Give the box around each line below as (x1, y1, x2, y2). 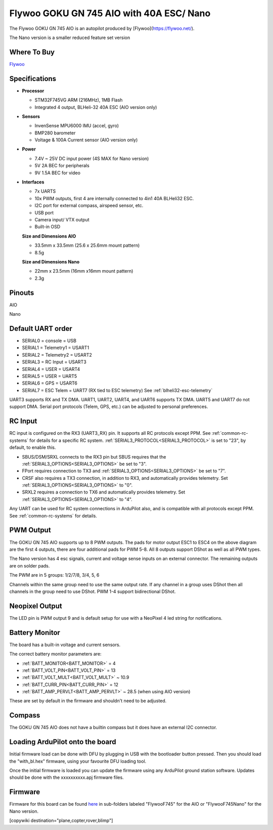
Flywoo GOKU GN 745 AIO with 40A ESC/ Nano (9, 8, 211, 19)
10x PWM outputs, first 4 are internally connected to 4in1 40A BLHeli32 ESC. (34, 195, 194, 201)
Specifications (9, 74, 57, 83)
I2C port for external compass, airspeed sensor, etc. (34, 203, 144, 209)
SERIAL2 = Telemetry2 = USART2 (22, 352, 92, 358)
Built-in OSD (34, 223, 61, 230)
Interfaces (22, 179, 44, 185)
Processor (22, 88, 44, 94)
